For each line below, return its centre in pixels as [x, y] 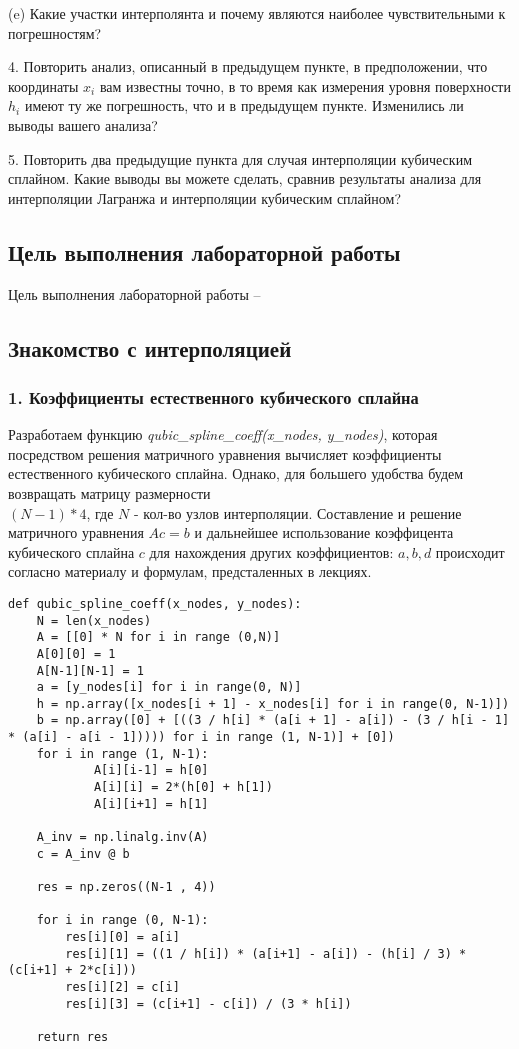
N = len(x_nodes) [94, 620]
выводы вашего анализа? [83, 124]
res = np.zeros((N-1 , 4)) [126, 887]
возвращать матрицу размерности [109, 492]
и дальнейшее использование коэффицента [324, 532]
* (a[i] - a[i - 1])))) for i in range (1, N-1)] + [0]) [201, 737]
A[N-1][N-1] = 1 [90, 670]
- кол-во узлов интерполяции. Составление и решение [298, 512]
